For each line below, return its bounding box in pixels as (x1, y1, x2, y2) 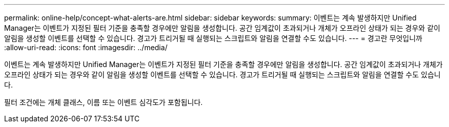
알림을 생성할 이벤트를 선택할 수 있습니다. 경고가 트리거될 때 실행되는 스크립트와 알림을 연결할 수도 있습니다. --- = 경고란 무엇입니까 (4, 34, 422, 43)
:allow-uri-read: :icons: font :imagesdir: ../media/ (4, 43, 168, 52)
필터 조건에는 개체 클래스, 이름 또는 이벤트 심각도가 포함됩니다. (4, 98, 203, 107)
